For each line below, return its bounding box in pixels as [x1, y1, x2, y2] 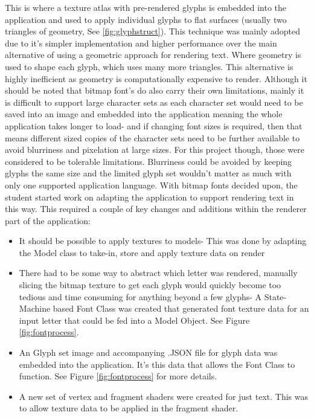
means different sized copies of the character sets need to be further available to [5, 131, 300, 144]
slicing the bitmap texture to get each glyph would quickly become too [19, 278, 281, 291]
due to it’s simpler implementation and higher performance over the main [5, 36, 277, 49]
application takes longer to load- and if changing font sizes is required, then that [5, 119, 303, 132]
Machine [19, 302, 51, 315]
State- [264, 290, 287, 303]
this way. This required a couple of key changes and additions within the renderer [5, 202, 307, 215]
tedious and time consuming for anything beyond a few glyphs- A [19, 290, 262, 303]
